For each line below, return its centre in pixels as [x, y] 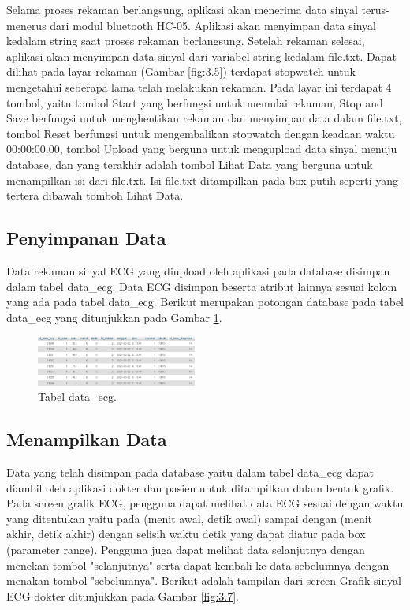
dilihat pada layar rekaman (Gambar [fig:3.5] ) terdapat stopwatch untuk [181, 71]
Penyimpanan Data [86, 238]
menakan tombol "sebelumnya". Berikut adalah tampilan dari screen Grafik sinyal [204, 580]
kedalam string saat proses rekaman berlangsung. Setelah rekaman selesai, [186, 41]
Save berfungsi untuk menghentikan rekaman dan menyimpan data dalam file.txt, [204, 118]
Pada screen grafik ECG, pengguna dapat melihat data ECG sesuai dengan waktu [205, 503]
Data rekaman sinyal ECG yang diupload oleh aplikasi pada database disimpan [198, 270]
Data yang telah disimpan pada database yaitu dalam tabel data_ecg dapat [190, 472]
